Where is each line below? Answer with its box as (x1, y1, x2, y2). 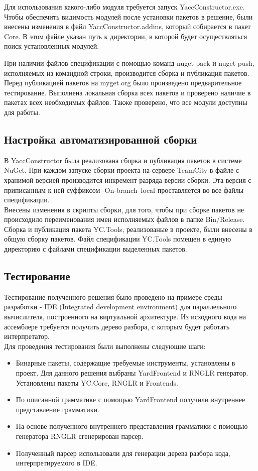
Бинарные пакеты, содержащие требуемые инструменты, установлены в (16, 358, 235, 368)
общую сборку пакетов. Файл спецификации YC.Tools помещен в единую (4, 233, 231, 244)
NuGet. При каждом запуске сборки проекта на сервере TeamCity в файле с (4, 165, 239, 175)
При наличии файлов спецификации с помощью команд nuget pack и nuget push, (4, 57, 254, 68)
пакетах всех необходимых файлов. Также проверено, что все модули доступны (4, 97, 247, 107)
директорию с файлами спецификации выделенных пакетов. (4, 244, 187, 254)
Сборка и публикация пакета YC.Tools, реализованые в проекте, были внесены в (4, 223, 252, 234)
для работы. (4, 106, 40, 117)
